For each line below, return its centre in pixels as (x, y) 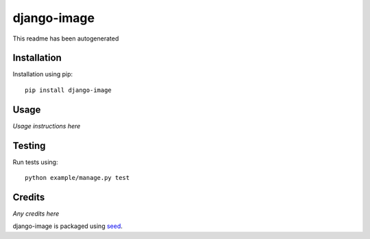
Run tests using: (35, 162)
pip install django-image (69, 90)
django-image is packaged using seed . (68, 226)
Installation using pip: (43, 74)
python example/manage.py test (77, 178)
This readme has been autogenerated (66, 38)
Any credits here (36, 214)
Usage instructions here (47, 126)
